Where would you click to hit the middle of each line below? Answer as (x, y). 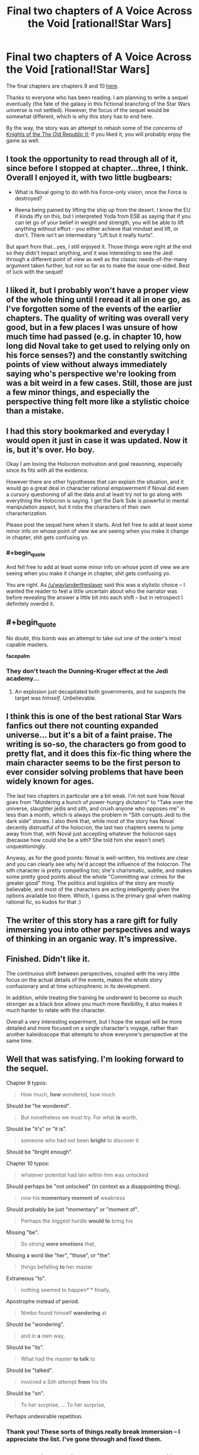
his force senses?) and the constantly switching (97, 355)
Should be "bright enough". (39, 1152)
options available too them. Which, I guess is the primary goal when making (98, 895)
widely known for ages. (50, 781)
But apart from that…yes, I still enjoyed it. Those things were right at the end (99, 246)
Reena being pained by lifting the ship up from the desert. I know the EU (102, 209)
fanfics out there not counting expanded (82, 726)
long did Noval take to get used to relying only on (98, 346)
